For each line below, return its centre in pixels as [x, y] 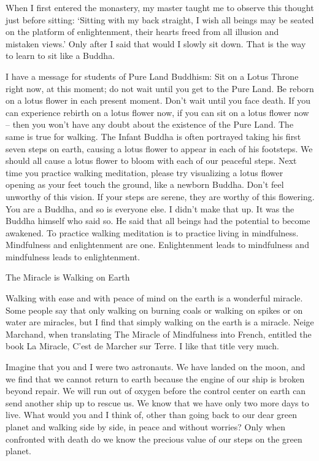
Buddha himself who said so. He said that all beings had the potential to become [158, 221]
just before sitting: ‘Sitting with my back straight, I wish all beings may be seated [160, 19]
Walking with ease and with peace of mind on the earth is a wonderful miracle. [154, 298]
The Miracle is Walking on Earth [68, 277]
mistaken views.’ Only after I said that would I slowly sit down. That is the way [156, 43]
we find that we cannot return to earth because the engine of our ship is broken [155, 378]
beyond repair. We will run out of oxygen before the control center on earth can [156, 391]
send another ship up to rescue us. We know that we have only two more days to [157, 402]
